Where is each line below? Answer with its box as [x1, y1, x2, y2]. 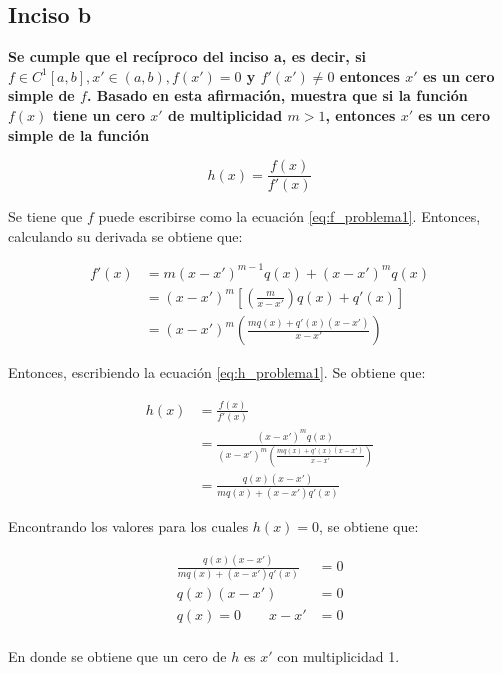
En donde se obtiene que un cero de [8, 645, 227, 666]
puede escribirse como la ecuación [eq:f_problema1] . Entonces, [98, 206, 481, 227]
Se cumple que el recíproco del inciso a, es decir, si [8, 46, 366, 67]
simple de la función [8, 124, 150, 145]
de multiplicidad [168, 104, 283, 125]
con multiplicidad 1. [277, 645, 400, 666]
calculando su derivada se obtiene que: [8, 225, 243, 246]
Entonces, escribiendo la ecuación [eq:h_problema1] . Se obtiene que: [8, 362, 426, 383]
